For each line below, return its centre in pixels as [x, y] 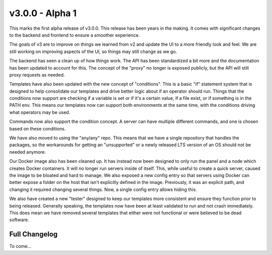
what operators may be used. [40, 112]
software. [19, 220]
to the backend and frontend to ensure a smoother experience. [75, 35]
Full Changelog [33, 234]
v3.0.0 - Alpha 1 [43, 13]
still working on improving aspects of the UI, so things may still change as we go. [93, 51]
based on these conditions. [38, 129]
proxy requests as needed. [37, 75]
